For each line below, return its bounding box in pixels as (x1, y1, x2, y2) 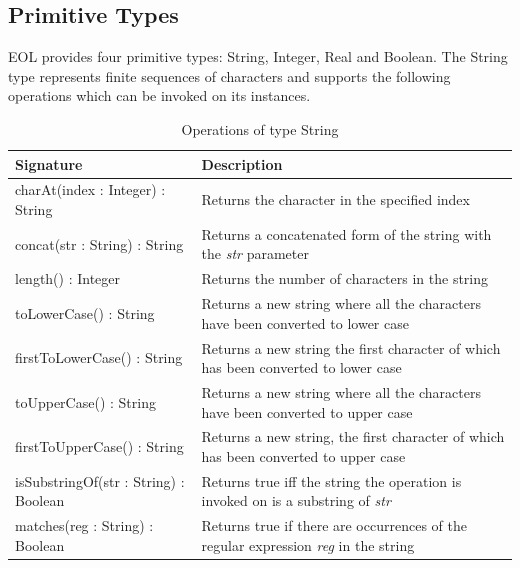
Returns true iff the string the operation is (201, 470, 462, 491)
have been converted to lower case (201, 312, 409, 333)
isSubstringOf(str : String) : (15, 470, 185, 491)
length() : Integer (15, 268, 121, 289)
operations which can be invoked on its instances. (8, 85, 311, 106)
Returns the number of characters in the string (201, 268, 489, 289)
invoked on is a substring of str (201, 490, 391, 511)
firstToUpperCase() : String (15, 436, 184, 457)
